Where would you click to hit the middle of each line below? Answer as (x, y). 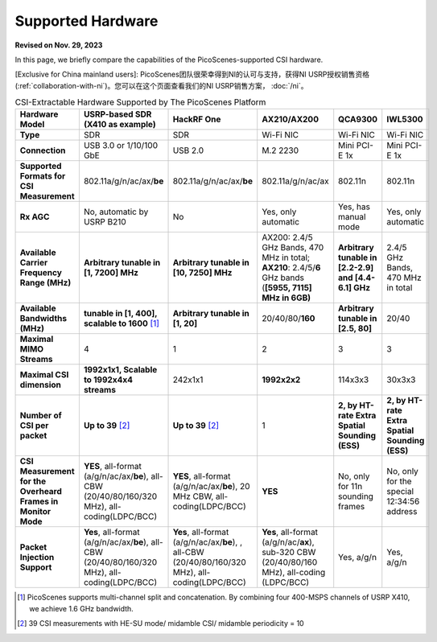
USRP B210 (105, 222)
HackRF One (197, 119)
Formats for (43, 176)
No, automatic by (116, 212)
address (402, 512)
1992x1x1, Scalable (120, 370)
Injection (37, 558)
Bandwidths (43, 319)
